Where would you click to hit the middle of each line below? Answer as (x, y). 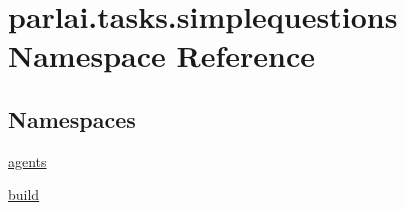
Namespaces (72, 118)
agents (27, 160)
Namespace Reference (161, 55)
